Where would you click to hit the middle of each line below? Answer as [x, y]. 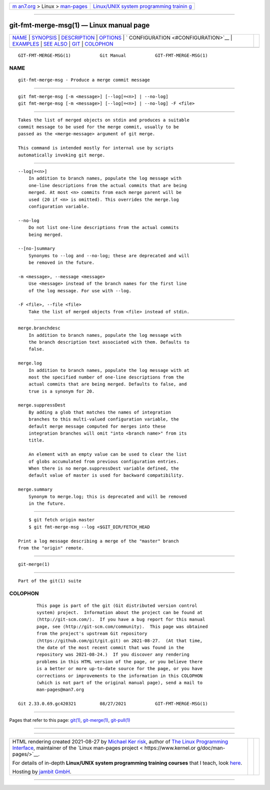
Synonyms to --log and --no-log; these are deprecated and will [109, 255]
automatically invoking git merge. [62, 155]
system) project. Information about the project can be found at [120, 613]
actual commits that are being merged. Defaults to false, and [107, 384]
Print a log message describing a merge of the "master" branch [99, 541]
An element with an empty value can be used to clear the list [107, 454]
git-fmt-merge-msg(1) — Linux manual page [79, 25]
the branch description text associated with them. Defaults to [109, 342]
